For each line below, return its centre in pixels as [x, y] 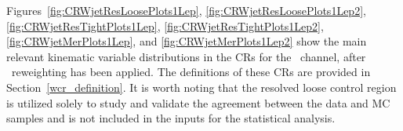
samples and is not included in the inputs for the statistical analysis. [171, 118]
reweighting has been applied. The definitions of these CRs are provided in [191, 72]
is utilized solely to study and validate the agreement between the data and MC [198, 102]
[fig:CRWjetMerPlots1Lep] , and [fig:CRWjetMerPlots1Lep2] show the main [187, 41]
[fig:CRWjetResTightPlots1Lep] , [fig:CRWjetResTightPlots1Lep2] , [165, 25]
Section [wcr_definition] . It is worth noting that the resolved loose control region [201, 87]
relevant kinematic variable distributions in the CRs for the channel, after [186, 56]
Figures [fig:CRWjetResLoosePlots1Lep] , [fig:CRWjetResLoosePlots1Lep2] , [186, 10]
